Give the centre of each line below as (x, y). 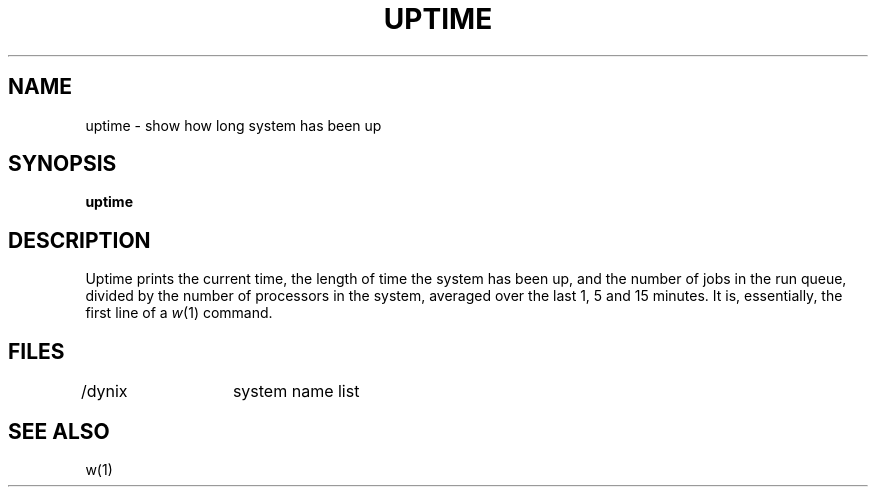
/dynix (104, 391)
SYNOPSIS (62, 164)
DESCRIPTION (79, 240)
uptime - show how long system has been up (233, 125)
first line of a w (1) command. (179, 313)
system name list (296, 391)
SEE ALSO (59, 431)
